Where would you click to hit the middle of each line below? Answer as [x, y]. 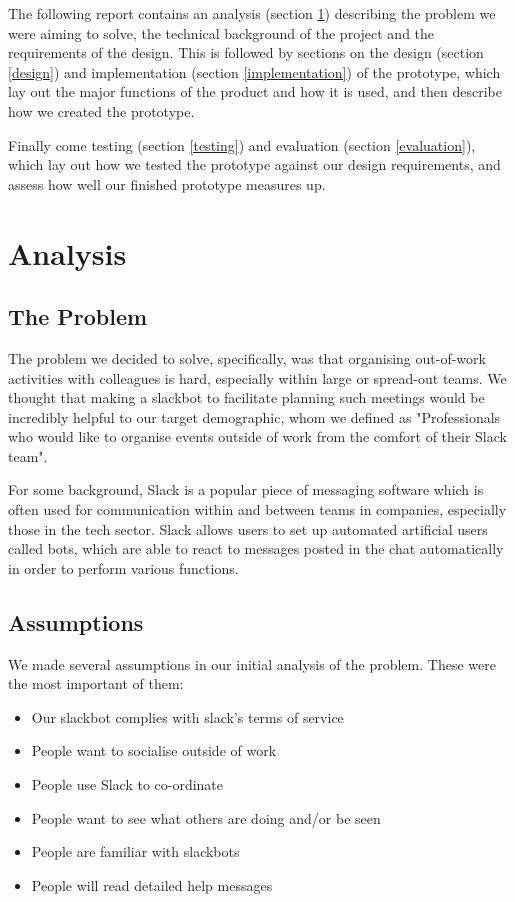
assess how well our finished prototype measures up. [167, 183]
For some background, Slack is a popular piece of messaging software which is [246, 489]
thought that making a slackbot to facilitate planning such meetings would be [246, 397]
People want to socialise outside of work [154, 750]
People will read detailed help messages [152, 884]
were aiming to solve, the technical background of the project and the [221, 32]
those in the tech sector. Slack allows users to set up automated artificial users [248, 528]
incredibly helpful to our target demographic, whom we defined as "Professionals [254, 416]
